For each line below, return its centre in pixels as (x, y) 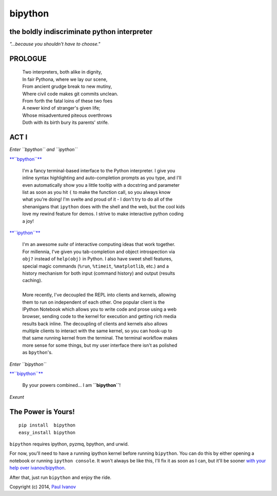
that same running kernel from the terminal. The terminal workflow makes (100, 338)
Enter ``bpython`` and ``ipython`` (44, 150)
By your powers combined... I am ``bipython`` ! (72, 385)
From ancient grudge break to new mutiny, (67, 86)
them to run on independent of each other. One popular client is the (94, 302)
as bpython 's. (37, 352)
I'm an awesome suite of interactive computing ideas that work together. (99, 244)
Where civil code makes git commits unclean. (70, 94)
